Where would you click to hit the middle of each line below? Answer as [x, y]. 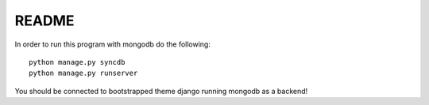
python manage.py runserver [83, 73]
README [44, 21]
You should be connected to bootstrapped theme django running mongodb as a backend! [161, 91]
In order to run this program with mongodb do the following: [112, 44]
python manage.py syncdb [77, 62]
